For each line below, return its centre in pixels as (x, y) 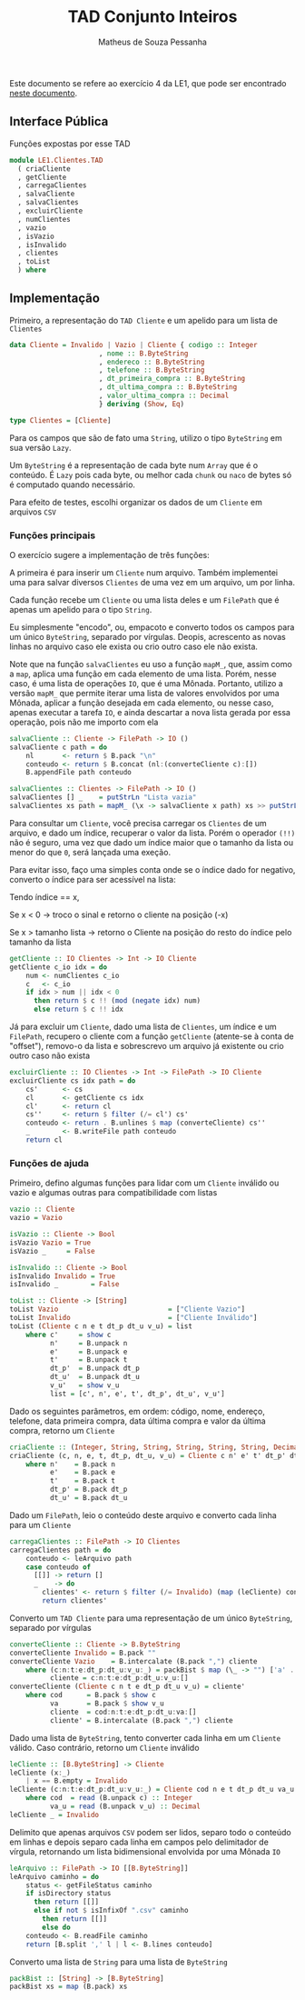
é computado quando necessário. (73, 485)
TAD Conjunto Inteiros (152, 17)
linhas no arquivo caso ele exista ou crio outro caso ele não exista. (134, 646)
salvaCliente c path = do (58, 747)
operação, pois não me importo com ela (84, 722)
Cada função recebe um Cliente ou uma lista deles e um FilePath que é (144, 600)
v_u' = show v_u (84, 1385)
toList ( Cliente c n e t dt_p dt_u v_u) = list (101, 1326)
